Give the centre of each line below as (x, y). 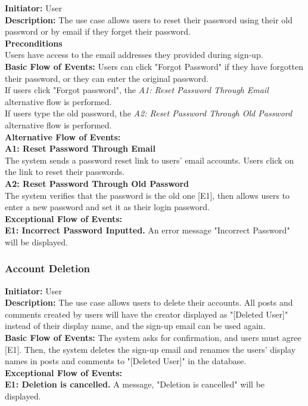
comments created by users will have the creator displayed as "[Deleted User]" (147, 314)
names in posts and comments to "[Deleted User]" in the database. (126, 361)
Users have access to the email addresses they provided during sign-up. (134, 55)
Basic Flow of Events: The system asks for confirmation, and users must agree (153, 338)
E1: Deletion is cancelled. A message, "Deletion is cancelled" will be (135, 384)
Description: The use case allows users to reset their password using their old (149, 19)
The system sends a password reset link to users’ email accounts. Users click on (150, 160)
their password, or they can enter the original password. (107, 78)
